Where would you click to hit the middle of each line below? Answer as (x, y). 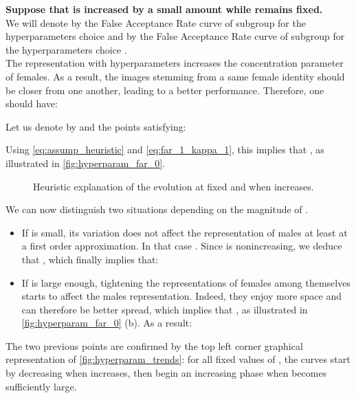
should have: (32, 103)
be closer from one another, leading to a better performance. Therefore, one (165, 90)
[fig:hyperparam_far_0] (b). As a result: (107, 323)
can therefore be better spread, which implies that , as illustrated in (165, 309)
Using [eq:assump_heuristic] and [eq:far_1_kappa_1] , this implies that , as (165, 150)
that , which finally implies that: (90, 259)
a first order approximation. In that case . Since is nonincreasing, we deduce (182, 246)
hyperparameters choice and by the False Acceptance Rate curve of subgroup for (175, 36)
